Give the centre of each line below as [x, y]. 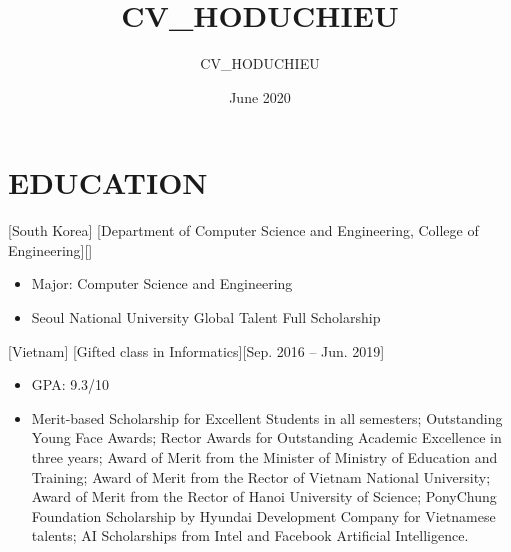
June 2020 [260, 96]
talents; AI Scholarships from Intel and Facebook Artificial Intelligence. [250, 535]
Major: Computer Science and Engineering [162, 283]
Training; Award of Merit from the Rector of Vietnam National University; [261, 476]
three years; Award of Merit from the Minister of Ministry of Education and [264, 457]
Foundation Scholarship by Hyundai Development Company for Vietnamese [263, 515]
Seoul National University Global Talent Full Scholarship [206, 317]
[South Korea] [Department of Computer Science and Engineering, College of [243, 230]
